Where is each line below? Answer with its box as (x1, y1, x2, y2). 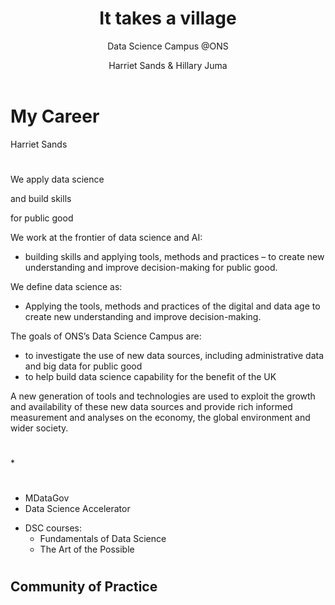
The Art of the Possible (39, 543, 135, 556)
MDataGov (24, 492, 70, 504)
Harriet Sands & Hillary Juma (108, 59, 228, 71)
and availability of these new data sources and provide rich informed (10, 400, 293, 412)
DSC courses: (24, 522, 82, 534)
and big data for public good (24, 360, 143, 372)
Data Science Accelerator (24, 503, 131, 515)
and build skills (10, 192, 72, 204)
